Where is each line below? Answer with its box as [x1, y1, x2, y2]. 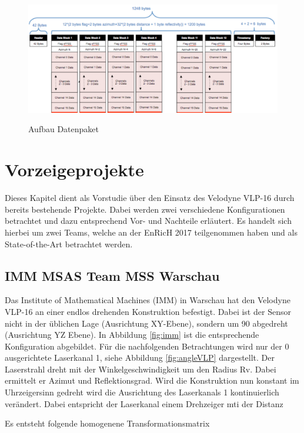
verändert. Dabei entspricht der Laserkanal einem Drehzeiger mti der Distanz [5, 397, 283, 409]
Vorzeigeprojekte [5, 157, 144, 182]
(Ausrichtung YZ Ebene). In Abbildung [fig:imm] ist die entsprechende [5, 328, 259, 341]
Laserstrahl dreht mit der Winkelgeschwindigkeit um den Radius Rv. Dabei [5, 362, 276, 375]
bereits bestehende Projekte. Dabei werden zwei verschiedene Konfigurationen [5, 203, 285, 215]
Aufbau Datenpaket [28, 123, 99, 135]
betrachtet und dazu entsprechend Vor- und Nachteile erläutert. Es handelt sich [5, 214, 292, 227]
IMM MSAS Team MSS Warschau [5, 266, 220, 284]
